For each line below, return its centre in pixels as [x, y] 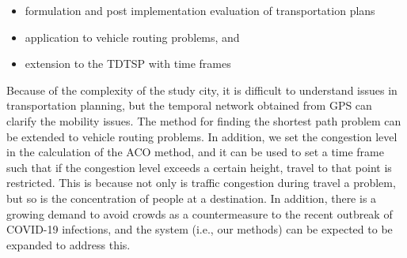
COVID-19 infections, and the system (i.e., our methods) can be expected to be [200, 229]
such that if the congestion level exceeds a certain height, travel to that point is [199, 167]
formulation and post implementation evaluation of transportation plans [200, 10]
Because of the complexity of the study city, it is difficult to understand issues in [202, 90]
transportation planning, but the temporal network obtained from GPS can [189, 105]
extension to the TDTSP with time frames [128, 64]
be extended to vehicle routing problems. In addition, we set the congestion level [202, 136]
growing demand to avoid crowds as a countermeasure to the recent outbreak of [200, 213]
